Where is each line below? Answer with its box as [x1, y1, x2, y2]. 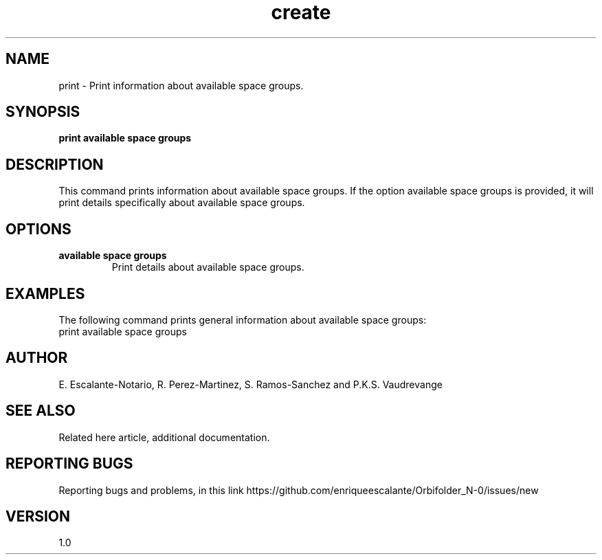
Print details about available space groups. [111, 261, 304, 273]
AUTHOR [5, 349, 68, 367]
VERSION [5, 507, 71, 525]
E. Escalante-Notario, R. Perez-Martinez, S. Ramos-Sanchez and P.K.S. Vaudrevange [58, 378, 443, 390]
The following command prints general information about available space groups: [58, 313, 427, 326]
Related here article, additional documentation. [58, 431, 270, 443]
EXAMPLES [5, 284, 85, 302]
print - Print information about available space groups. [58, 79, 304, 91]
